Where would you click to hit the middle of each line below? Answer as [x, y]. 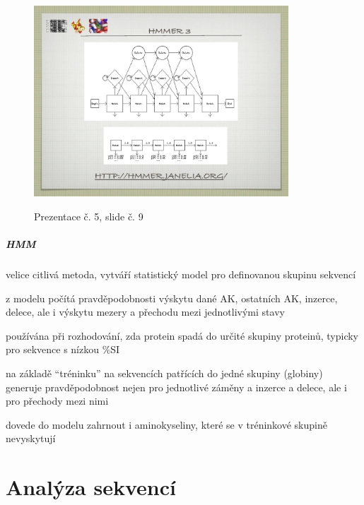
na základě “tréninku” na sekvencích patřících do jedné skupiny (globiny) [164, 373]
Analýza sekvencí [91, 487]
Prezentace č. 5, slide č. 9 [89, 216]
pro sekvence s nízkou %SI [63, 349]
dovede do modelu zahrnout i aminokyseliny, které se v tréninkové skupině [166, 424]
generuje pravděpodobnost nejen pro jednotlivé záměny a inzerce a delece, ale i [176, 387]
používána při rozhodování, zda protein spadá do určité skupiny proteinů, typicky [182, 335]
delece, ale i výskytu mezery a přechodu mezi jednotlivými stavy [145, 312]
